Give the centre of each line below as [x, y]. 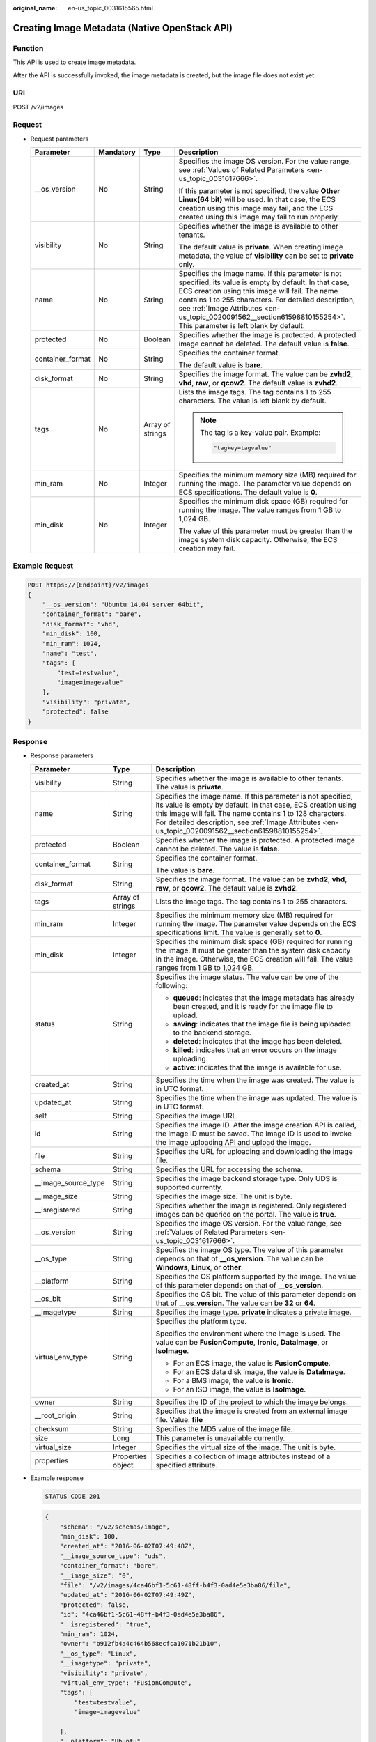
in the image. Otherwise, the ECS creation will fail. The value [254, 959]
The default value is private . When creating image [261, 247]
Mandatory [117, 152]
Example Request [43, 566]
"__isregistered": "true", [106, 1624]
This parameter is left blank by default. [242, 326]
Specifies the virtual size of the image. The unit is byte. [246, 1447]
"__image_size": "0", [96, 1575]
